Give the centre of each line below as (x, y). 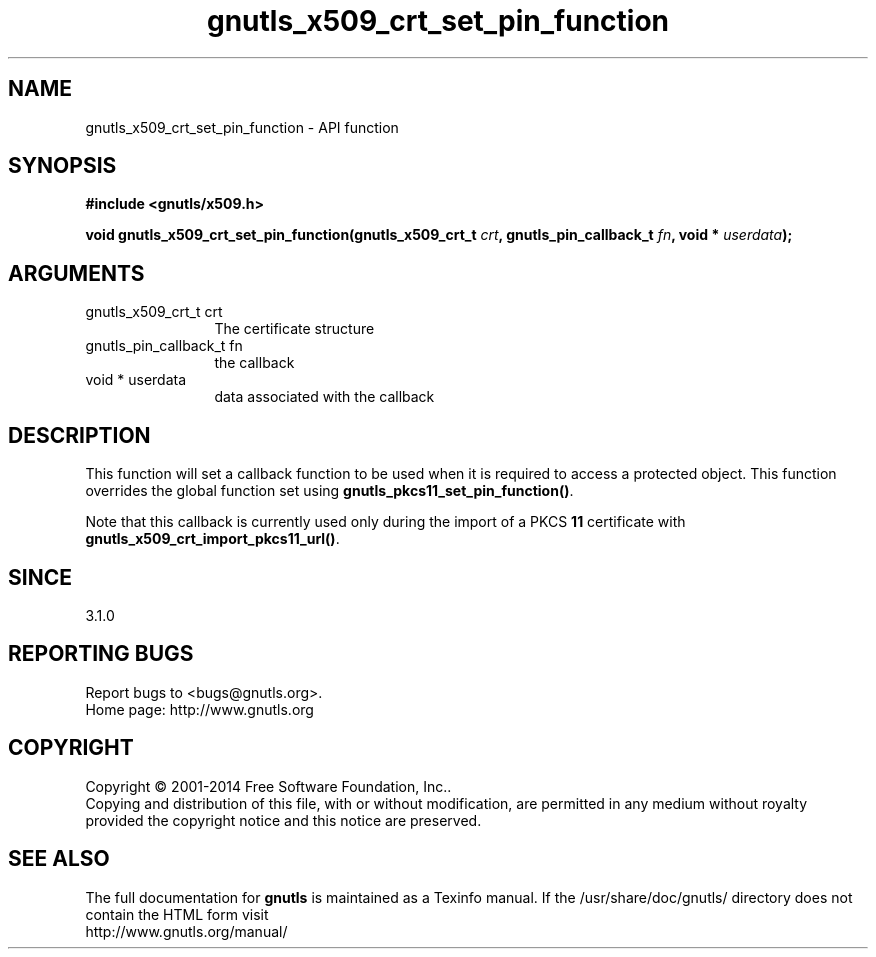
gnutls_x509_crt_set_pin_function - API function (242, 127)
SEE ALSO (59, 859)
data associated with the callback (324, 397)
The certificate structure (294, 329)
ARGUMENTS (76, 273)
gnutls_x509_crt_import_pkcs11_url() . (212, 539)
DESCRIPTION (79, 435)
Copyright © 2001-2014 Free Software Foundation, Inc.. (268, 786)
